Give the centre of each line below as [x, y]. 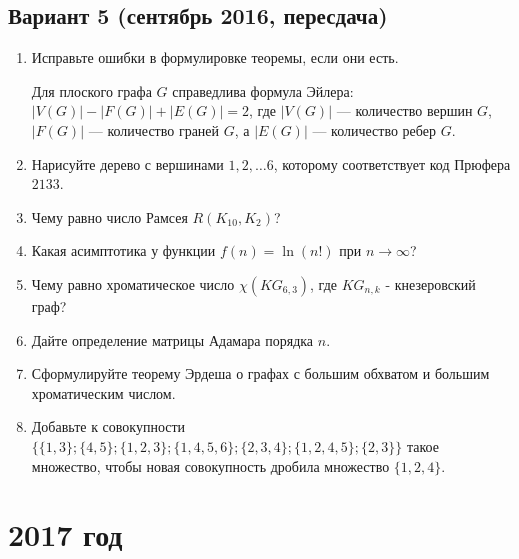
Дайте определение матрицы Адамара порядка [172, 339]
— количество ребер [374, 129]
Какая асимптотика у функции [123, 250]
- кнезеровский [430, 283]
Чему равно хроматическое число [133, 283]
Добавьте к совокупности [108, 426]
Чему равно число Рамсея [109, 216]
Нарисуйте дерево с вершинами [127, 163]
